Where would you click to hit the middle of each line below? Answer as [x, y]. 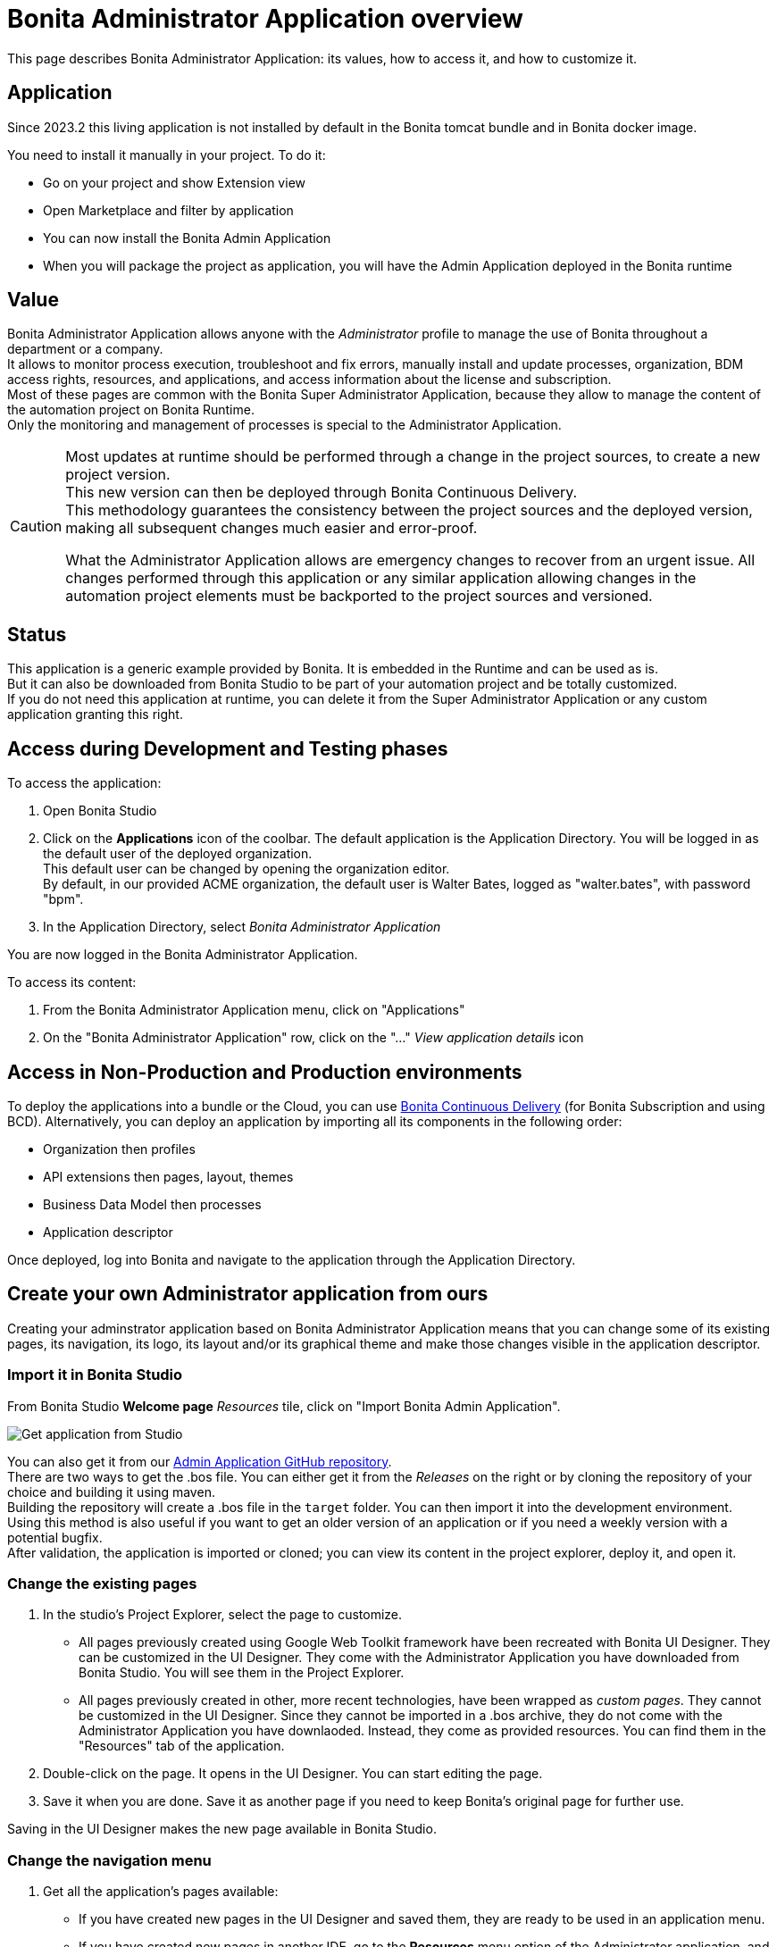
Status [37, 634]
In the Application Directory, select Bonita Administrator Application [242, 927]
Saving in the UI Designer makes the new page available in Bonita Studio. [222, 1829]
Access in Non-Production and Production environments [265, 1072]
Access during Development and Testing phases [228, 748]
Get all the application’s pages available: [161, 1892]
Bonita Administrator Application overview [265, 19]
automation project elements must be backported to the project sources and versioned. [359, 596]
